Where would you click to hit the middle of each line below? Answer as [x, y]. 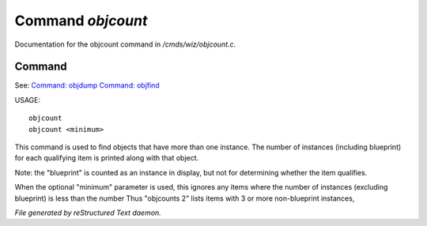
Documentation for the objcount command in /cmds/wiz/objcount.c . [125, 44]
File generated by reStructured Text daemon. [88, 213]
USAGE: [28, 100]
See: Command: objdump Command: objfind [87, 85]
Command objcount [81, 21]
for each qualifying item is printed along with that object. [107, 158]
